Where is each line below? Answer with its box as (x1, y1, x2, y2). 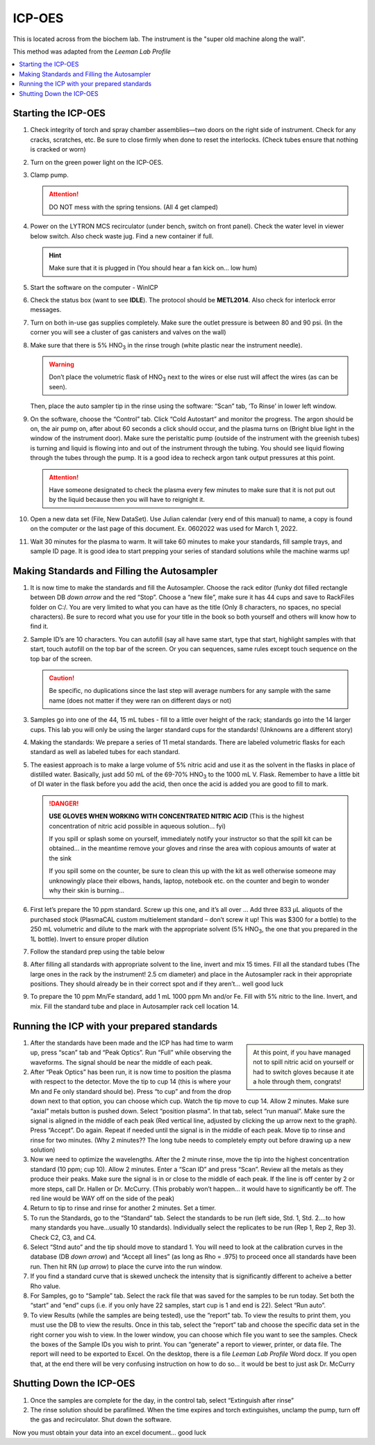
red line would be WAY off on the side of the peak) (30, 1194, 175, 1202)
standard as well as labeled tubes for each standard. (30, 748, 181, 756)
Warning (49, 360, 74, 368)
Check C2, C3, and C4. (30, 1233, 97, 1241)
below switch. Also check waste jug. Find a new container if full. (30, 231, 214, 240)
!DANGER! (49, 799, 79, 808)
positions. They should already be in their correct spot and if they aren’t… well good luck (30, 980, 284, 988)
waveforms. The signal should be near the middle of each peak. (30, 1058, 213, 1066)
